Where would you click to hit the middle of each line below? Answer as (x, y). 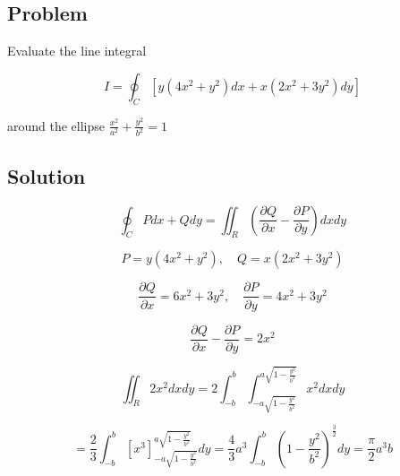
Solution (47, 175)
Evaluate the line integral (77, 51)
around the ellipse (56, 125)
